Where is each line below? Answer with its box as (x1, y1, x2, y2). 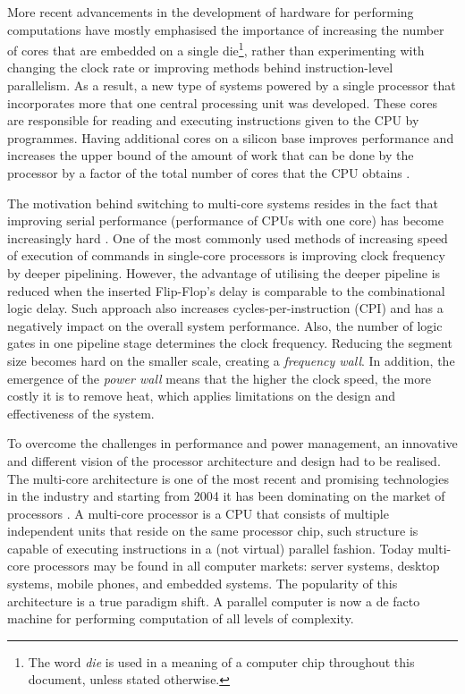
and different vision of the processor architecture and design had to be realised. (7, 451, 441, 470)
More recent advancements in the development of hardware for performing (7, 3, 414, 21)
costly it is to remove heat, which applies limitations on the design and (7, 386, 396, 405)
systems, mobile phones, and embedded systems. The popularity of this (7, 574, 398, 593)
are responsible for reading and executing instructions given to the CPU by (7, 111, 419, 130)
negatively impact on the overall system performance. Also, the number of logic (7, 316, 443, 334)
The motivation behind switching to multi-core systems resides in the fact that (7, 193, 438, 212)
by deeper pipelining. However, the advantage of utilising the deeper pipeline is (7, 263, 441, 282)
